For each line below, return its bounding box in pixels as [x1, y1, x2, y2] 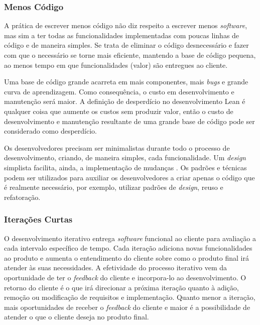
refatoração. [4, 191, 41, 202]
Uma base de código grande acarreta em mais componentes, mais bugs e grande [4, 76, 248, 87]
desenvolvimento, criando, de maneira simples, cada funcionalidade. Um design [4, 152, 246, 163]
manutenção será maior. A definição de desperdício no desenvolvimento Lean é [4, 96, 245, 106]
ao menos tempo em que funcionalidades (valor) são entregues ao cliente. [4, 59, 228, 70]
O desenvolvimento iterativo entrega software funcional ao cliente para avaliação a [4, 233, 256, 243]
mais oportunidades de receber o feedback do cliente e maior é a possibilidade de [4, 301, 250, 312]
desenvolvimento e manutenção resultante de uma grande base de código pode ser [4, 116, 255, 126]
